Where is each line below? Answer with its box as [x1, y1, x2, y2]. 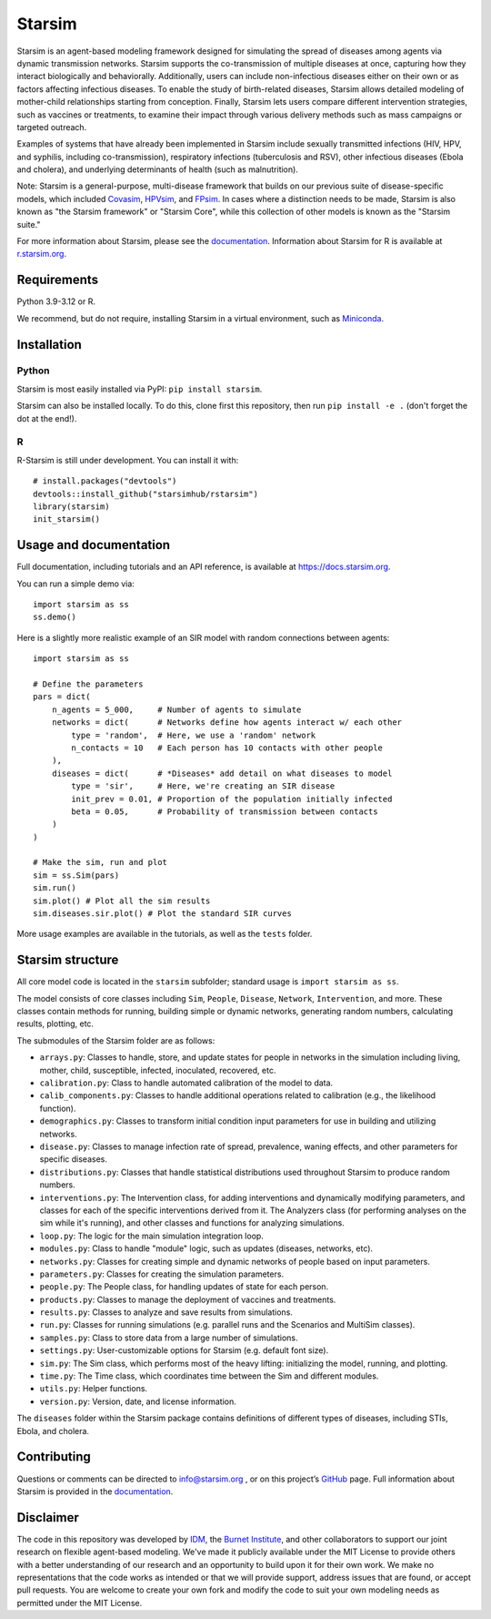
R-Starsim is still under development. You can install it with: [16, 454, 239, 465]
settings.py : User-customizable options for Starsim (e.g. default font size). [39, 1345, 329, 1356]
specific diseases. [39, 1154, 108, 1165]
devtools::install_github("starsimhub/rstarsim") [33, 488, 259, 499]
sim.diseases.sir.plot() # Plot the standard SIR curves [33, 909, 293, 919]
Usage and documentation [16, 537, 171, 553]
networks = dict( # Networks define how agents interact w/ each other [51, 718, 403, 728]
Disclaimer [16, 1510, 79, 1525]
